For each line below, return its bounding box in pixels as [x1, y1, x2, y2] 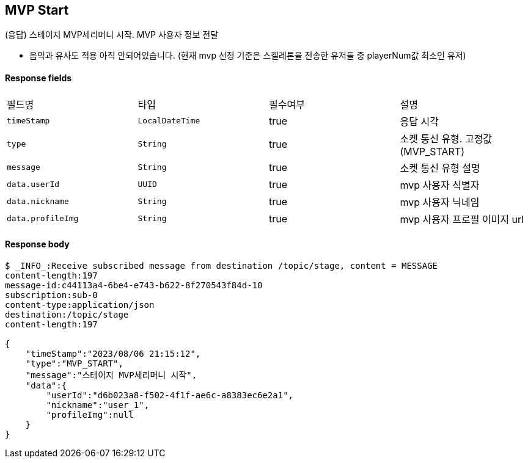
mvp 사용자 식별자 [400, 178, 480, 191]
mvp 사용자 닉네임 [400, 195, 480, 208]
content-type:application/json [5, 299, 155, 310]
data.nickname [7, 197, 69, 206]
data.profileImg [7, 214, 79, 224]
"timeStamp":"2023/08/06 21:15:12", [25, 348, 201, 359]
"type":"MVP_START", [25, 358, 123, 368]
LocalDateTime [137, 116, 200, 126]
